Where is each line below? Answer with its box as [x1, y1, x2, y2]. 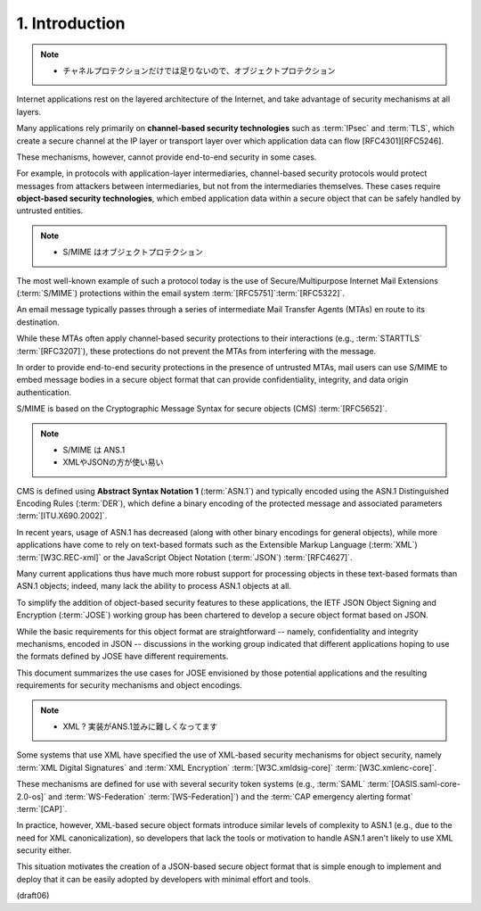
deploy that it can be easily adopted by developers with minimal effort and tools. [16, 874, 311, 884]
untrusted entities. [16, 205, 84, 216]
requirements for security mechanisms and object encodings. [16, 680, 242, 691]
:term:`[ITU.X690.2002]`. [16, 510, 108, 521]
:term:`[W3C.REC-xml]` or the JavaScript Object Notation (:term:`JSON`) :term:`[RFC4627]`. [16, 551, 353, 562]
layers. [16, 106, 42, 117]
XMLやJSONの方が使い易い [62, 457, 164, 468]
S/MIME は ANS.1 [62, 444, 126, 455]
